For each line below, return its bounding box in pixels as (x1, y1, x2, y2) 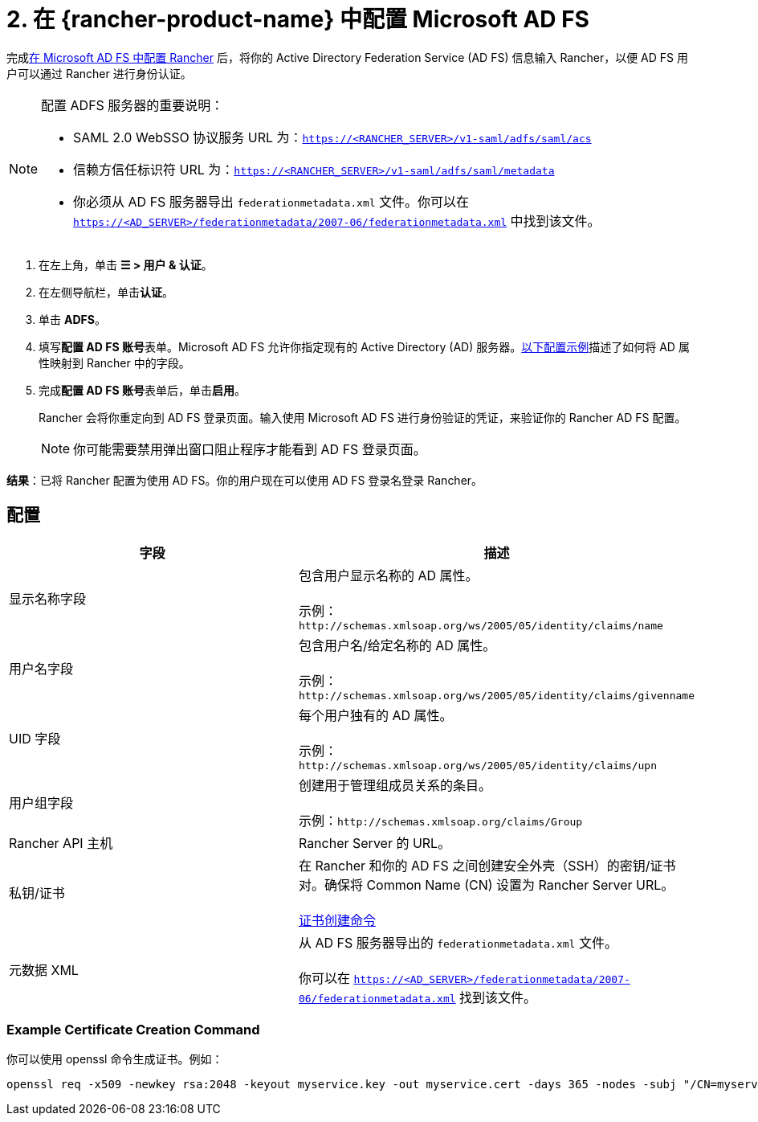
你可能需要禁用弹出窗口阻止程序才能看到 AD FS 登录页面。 (73, 440, 426, 457)
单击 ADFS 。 (39, 312, 106, 326)
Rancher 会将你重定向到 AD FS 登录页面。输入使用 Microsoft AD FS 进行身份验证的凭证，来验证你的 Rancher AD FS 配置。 (39, 410, 687, 424)
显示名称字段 (9, 591, 87, 608)
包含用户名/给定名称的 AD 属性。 (298, 637, 496, 653)
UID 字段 (9, 731, 61, 747)
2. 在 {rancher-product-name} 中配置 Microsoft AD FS (6, 6, 589, 33)
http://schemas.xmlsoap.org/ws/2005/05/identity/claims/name (298, 619, 663, 632)
